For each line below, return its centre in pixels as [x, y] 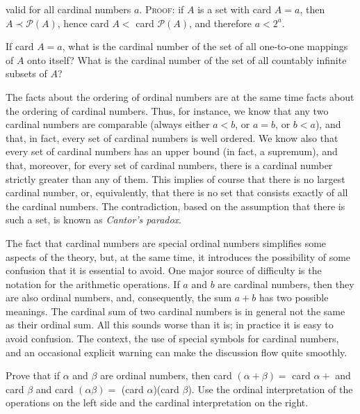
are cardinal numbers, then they [286, 284]
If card [20, 46]
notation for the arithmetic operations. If [93, 284]
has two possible [294, 297]
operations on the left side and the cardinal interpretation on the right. [157, 403]
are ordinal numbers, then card [166, 375]
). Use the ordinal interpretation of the [270, 389]
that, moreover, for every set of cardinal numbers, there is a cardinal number [169, 165]
